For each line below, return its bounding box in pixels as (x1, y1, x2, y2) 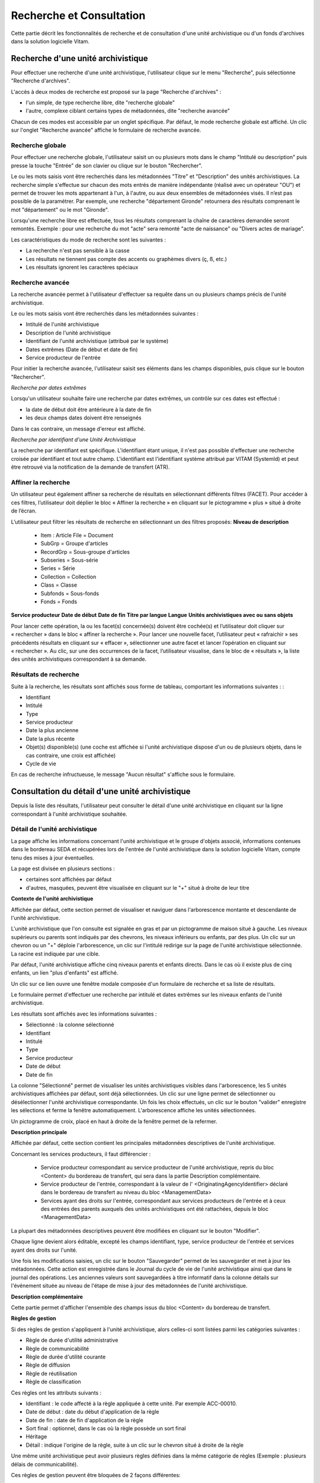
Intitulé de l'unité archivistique (25, 321, 100, 328)
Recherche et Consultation (11, 9, 146, 22)
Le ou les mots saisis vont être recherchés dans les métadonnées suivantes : (11, 310, 199, 317)
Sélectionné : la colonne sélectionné (25, 1021, 114, 1029)
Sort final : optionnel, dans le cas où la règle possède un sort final (25, 1425, 186, 1432)
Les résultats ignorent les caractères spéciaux (25, 264, 139, 271)
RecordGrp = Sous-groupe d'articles (40, 548, 130, 555)
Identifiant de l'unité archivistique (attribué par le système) (25, 338, 169, 345)
